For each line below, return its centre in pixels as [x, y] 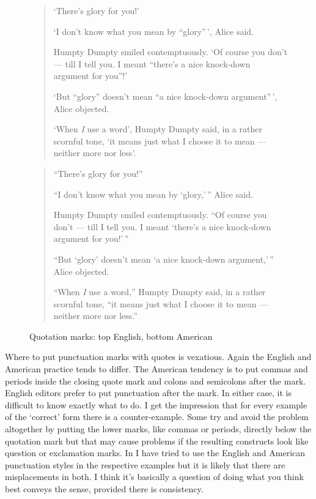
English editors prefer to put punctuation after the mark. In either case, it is [148, 393]
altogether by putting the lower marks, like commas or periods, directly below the [158, 429]
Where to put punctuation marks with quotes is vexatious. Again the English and [158, 357]
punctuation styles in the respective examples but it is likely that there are [145, 464]
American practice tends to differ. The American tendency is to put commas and [156, 369]
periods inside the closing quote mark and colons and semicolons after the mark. [156, 381]
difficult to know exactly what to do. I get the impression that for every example [156, 404]
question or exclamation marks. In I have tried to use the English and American [155, 453]
